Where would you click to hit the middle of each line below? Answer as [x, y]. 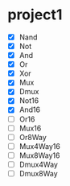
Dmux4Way [38, 164]
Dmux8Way [38, 173]
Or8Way [33, 137]
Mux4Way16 [40, 146]
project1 [35, 15]
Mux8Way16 [39, 155]
